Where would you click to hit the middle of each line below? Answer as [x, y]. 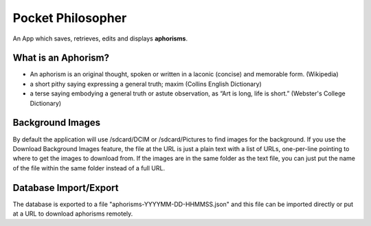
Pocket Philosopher [70, 18]
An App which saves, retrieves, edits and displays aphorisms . [100, 38]
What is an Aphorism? [61, 58]
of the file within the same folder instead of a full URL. [89, 168]
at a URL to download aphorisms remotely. [73, 214]
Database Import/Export [66, 188]
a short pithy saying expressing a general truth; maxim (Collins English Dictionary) [146, 84]
